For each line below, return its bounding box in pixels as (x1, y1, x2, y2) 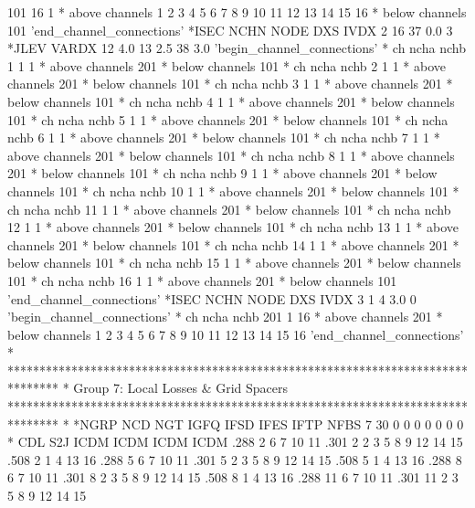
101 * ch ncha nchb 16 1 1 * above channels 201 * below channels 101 (7, 270, 397, 290)
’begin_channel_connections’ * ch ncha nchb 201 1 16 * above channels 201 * (7, 307, 443, 326)
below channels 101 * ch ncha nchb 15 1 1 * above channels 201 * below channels (7, 253, 461, 272)
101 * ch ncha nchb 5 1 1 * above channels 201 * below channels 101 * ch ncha (7, 110, 449, 129)
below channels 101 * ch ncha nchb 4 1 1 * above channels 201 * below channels (7, 91, 455, 111)
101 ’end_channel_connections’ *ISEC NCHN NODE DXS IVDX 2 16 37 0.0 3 (7, 20, 453, 39)
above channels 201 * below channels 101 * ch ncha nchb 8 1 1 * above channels (7, 145, 455, 164)
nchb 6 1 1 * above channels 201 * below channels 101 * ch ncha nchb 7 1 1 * (7, 128, 440, 147)
